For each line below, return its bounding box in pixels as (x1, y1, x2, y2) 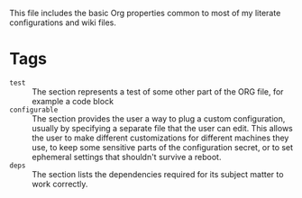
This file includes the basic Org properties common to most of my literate (9, 8, 281, 18)
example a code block (32, 95, 114, 106)
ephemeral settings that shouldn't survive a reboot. (32, 151, 222, 162)
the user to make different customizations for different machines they (32, 132, 289, 143)
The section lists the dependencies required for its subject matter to (32, 168, 284, 179)
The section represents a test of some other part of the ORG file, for (32, 85, 284, 97)
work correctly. (32, 178, 88, 189)
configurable (9, 105, 59, 114)
